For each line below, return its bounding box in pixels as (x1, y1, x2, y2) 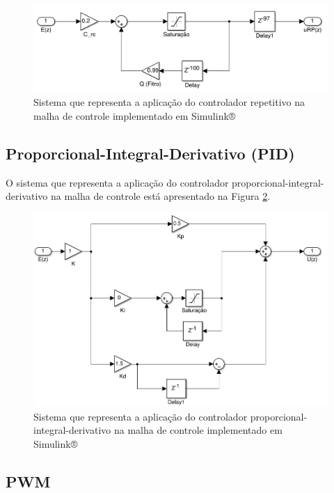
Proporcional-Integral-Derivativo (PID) (6, 142, 295, 164)
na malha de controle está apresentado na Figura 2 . (50, 189, 271, 203)
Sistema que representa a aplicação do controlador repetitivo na (33, 95, 305, 109)
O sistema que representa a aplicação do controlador (6, 175, 229, 189)
